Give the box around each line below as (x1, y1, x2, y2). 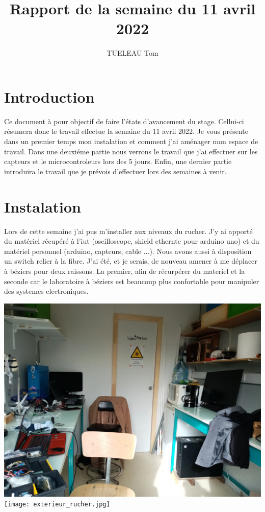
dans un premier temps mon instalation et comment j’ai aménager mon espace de (4, 136, 258, 147)
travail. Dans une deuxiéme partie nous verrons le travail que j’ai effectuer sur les (4, 146, 258, 156)
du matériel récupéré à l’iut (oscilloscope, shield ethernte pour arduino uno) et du (4, 236, 259, 246)
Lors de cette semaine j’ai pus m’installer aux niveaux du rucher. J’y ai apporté (4, 225, 253, 236)
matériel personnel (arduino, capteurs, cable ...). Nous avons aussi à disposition (4, 245, 252, 256)
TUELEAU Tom (107, 48, 158, 58)
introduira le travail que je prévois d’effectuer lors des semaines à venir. (4, 166, 227, 176)
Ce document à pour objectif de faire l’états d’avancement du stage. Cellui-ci (4, 115, 244, 126)
